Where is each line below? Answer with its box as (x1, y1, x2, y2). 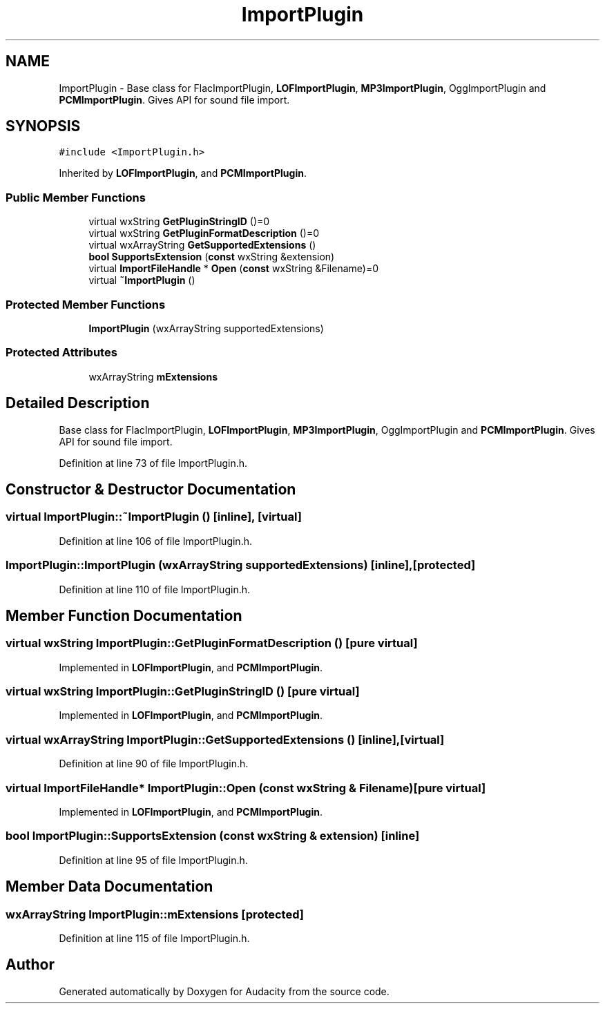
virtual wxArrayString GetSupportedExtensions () (88, 239, 316, 251)
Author (6, 956, 55, 974)
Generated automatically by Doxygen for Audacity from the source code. (59, 985, 390, 997)
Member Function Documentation (6, 606, 242, 624)
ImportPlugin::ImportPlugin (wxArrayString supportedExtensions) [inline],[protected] (6, 558, 476, 573)
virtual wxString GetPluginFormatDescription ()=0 (88, 227, 320, 240)
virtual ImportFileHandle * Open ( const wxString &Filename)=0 (88, 262, 379, 275)
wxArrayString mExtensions (88, 370, 218, 383)
